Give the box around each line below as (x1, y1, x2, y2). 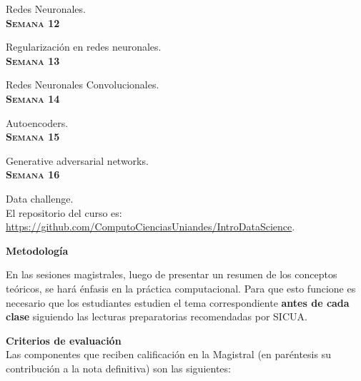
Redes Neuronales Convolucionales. (6, 77, 159, 92)
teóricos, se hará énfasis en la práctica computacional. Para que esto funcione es (6, 280, 356, 295)
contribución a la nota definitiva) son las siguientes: (6, 360, 231, 375)
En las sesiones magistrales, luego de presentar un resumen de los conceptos (6, 267, 337, 282)
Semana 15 (6, 129, 60, 144)
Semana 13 (6, 53, 60, 68)
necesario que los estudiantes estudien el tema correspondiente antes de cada (6, 295, 350, 310)
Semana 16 (6, 167, 60, 182)
